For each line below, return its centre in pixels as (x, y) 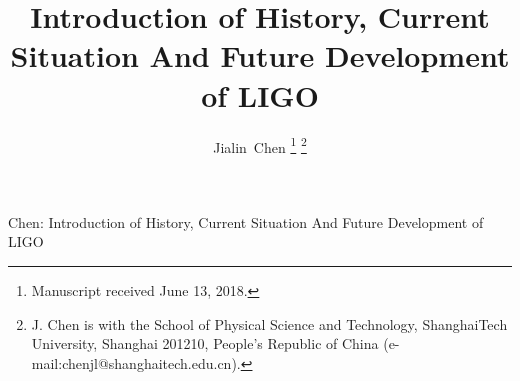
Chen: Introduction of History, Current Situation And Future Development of (246, 221)
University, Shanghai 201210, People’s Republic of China (205, 343)
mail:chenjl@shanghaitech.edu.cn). (136, 362)
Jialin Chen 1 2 (260, 145)
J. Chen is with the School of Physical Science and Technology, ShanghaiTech (269, 323)
